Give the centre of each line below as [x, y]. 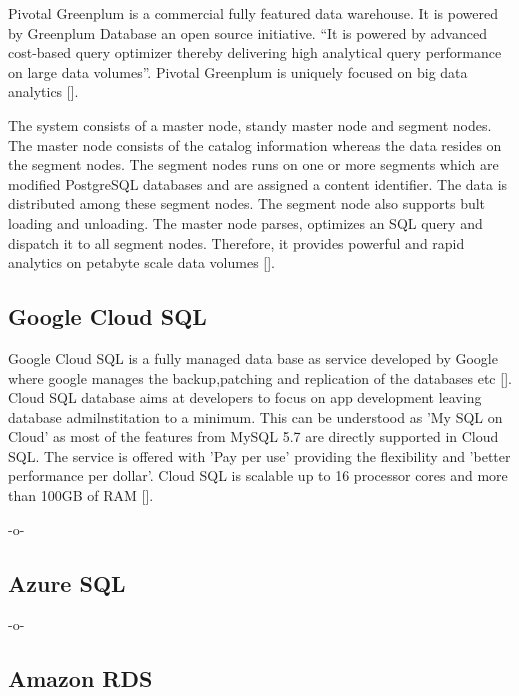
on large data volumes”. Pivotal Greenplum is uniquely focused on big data [238, 71]
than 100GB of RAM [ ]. [81, 495]
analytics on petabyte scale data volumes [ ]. [142, 262]
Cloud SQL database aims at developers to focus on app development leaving [245, 397]
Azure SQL [67, 582]
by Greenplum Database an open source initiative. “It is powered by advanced [247, 32]
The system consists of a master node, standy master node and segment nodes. [250, 124]
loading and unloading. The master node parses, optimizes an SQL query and [245, 222]
